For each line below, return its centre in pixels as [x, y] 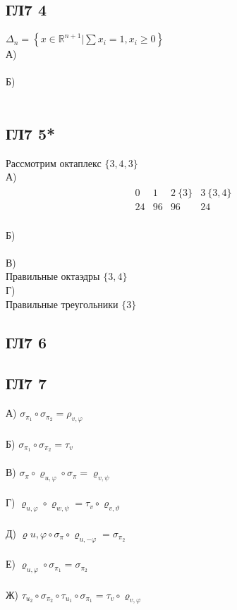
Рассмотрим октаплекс [54, 163]
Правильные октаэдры [53, 276]
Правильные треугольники [62, 304]
